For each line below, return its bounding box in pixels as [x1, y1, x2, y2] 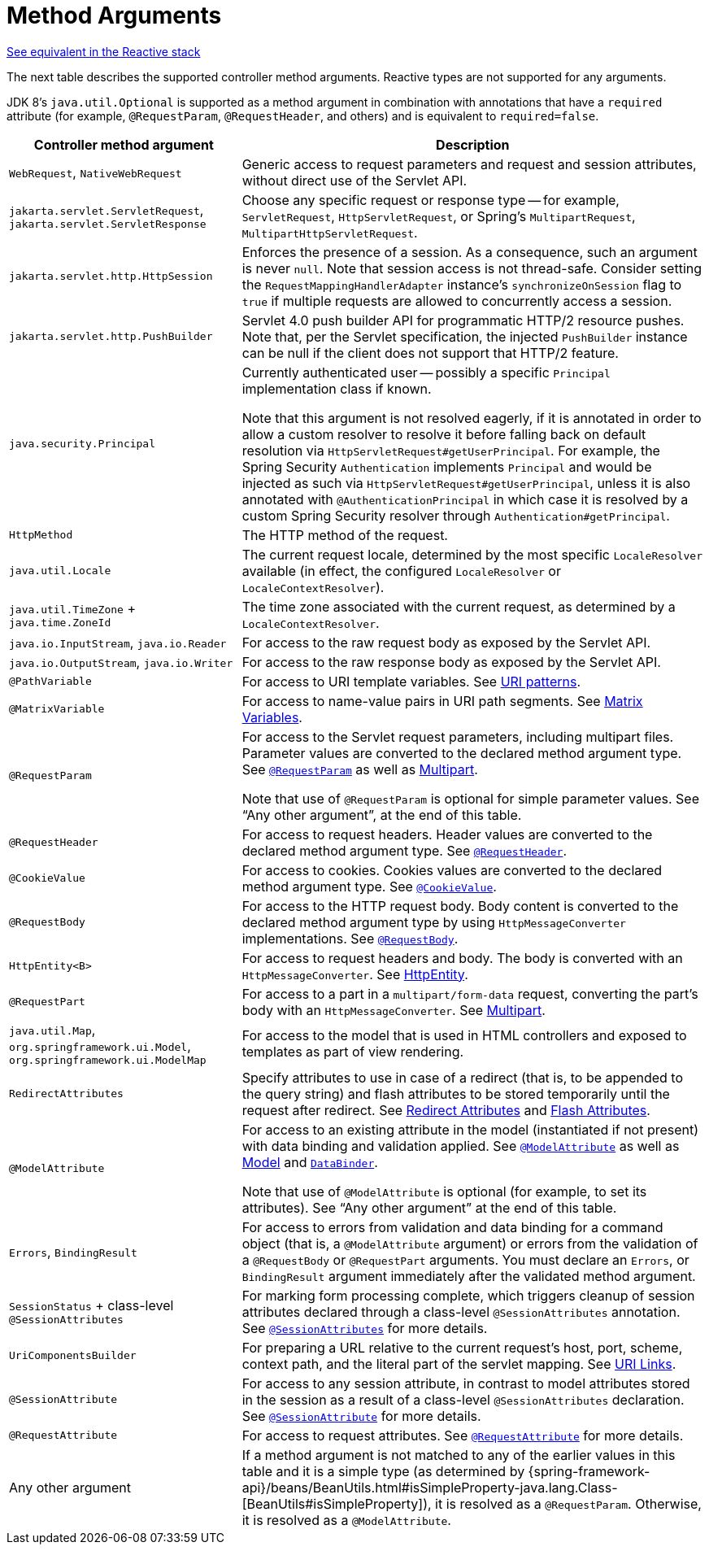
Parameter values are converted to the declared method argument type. [241, 744, 682, 761]
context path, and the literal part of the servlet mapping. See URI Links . [241, 1355, 676, 1372]
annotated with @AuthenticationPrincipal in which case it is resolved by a [241, 490, 689, 508]
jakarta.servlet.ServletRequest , [9, 202, 204, 219]
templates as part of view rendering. [241, 1043, 464, 1061]
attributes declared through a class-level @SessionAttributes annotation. [241, 1303, 681, 1320]
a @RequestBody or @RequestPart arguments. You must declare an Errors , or [241, 1251, 689, 1268]
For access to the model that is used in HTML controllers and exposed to [241, 1027, 687, 1044]
